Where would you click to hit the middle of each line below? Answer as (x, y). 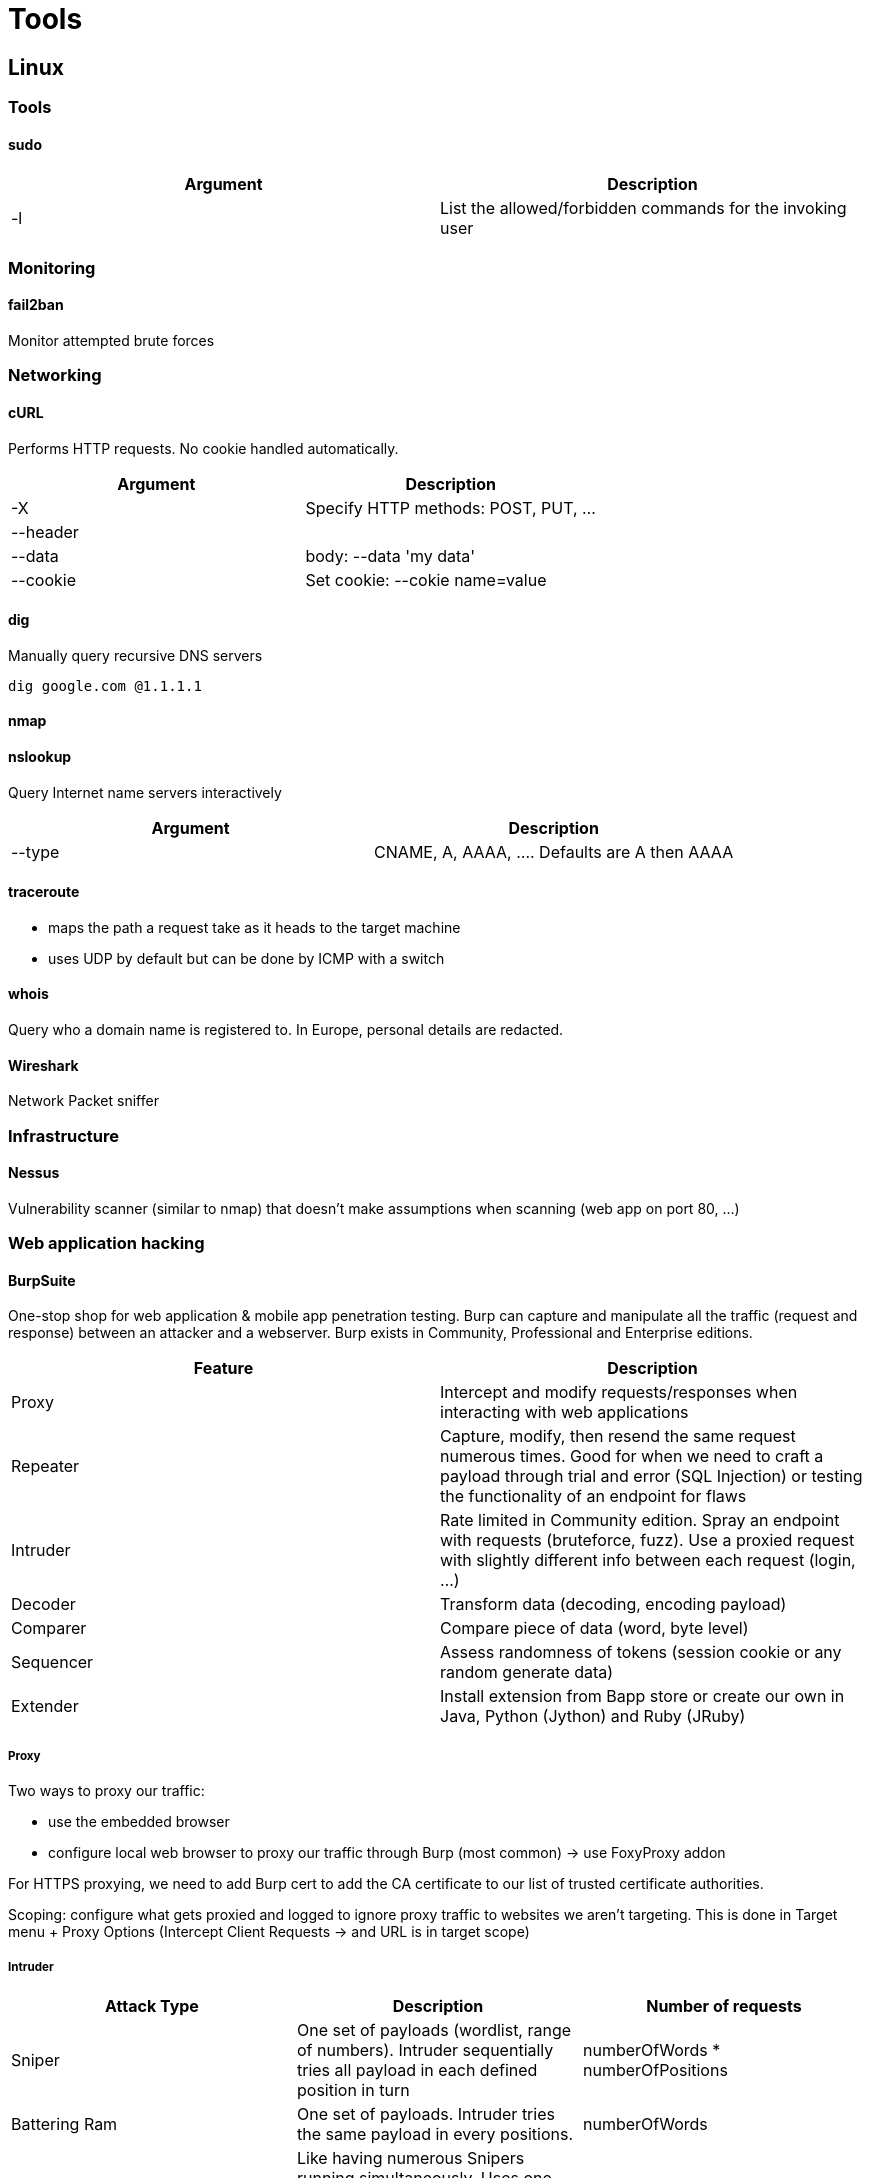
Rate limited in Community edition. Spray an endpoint (640, 1520)
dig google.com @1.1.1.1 (105, 685)
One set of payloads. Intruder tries (425, 2114)
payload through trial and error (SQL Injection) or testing (651, 1476)
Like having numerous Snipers (410, 2158)
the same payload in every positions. (434, 2134)
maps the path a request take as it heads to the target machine (254, 927)
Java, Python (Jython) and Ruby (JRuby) (593, 1716)
